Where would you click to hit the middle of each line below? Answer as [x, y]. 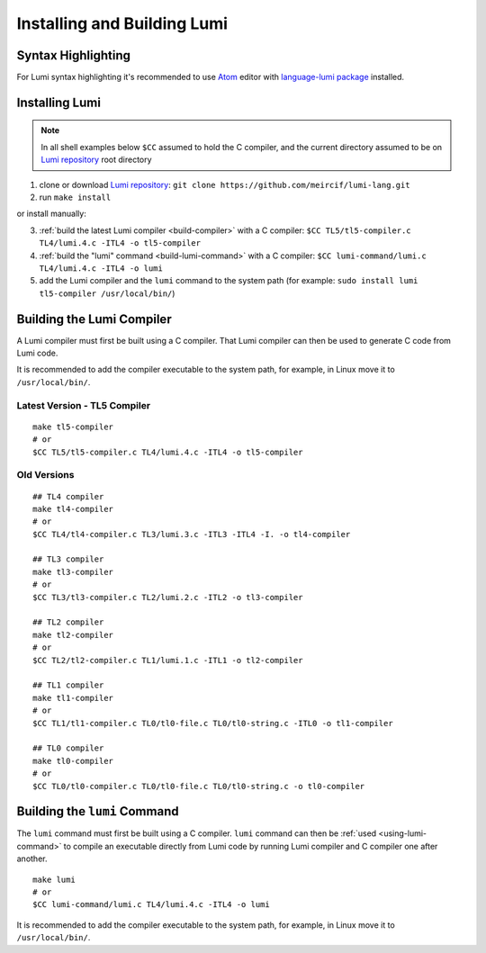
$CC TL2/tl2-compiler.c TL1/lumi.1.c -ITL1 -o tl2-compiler [168, 660]
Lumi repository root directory [96, 160]
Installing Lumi [58, 102]
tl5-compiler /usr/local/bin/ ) [107, 293]
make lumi [54, 879]
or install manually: [52, 214]
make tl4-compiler [73, 509]
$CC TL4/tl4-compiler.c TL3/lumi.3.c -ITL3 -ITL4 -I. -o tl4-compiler [192, 534]
